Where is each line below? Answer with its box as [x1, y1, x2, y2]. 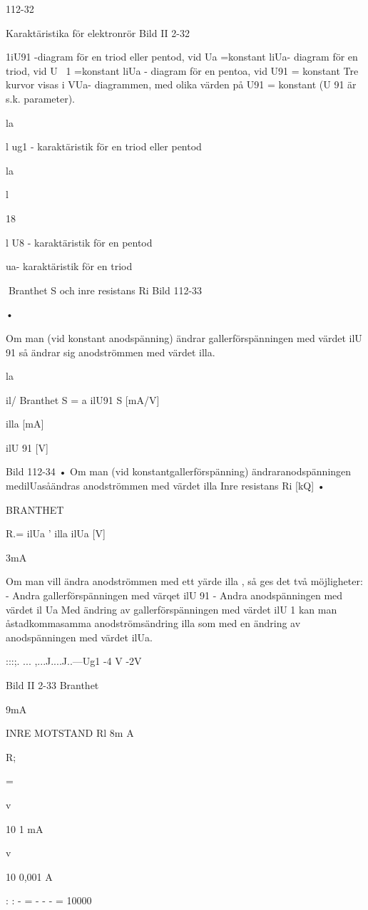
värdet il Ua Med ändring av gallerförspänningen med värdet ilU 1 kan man [6, 601, 337, 616]
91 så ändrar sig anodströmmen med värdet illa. [6, 344, 215, 359]
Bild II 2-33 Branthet [6, 678, 99, 692]
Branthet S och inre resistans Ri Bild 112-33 [8, 282, 203, 297]
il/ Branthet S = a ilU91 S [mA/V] [6, 392, 160, 407]
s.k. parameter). [6, 91, 75, 105]
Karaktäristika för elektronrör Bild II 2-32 [6, 25, 190, 40]
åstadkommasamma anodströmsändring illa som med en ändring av [6, 616, 301, 631]
